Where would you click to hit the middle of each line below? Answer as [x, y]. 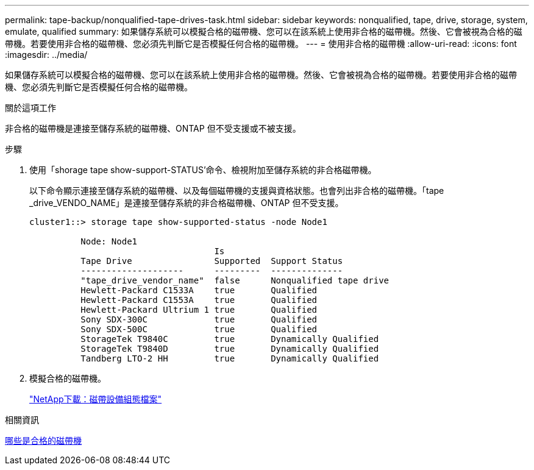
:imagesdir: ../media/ [46, 55]
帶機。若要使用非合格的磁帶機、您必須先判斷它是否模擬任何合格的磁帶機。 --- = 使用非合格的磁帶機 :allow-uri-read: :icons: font [261, 44]
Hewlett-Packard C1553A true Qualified [199, 300]
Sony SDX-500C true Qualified [199, 329]
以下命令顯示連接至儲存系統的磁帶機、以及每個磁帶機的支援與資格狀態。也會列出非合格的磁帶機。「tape [237, 190]
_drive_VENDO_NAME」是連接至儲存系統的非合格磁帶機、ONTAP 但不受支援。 [187, 203]
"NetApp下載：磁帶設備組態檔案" [96, 399]
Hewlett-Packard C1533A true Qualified [199, 290]
